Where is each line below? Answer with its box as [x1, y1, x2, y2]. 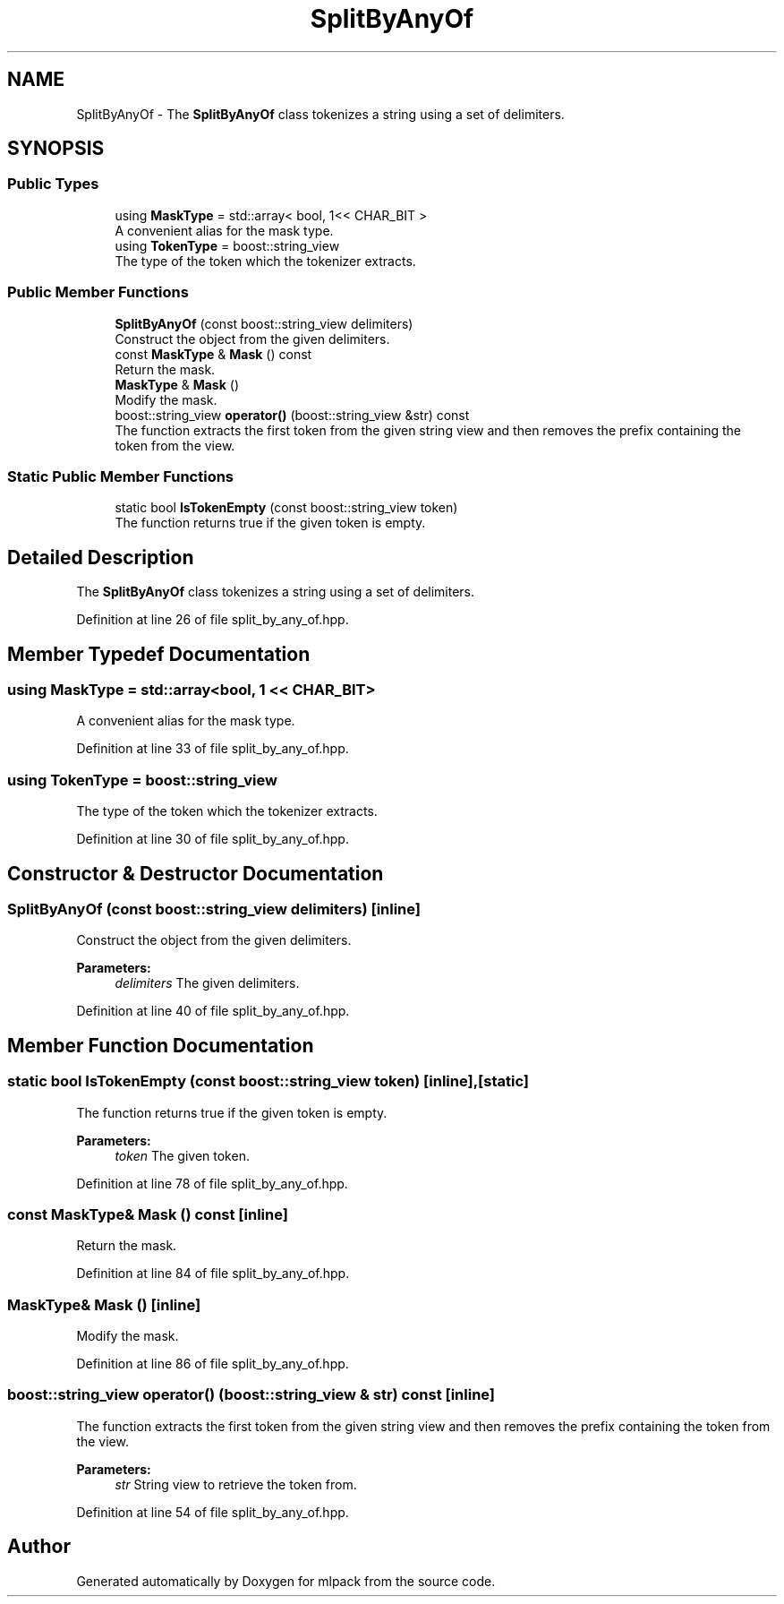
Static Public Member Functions [7, 467, 234, 485]
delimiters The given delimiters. [115, 975, 300, 991]
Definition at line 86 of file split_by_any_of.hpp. [76, 1356, 349, 1372]
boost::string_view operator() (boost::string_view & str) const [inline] [7, 1385, 496, 1404]
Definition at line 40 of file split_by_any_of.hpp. [76, 1003, 350, 1019]
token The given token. [115, 1147, 250, 1163]
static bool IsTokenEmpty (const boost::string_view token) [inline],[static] [7, 1072, 530, 1091]
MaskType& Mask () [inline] [7, 1295, 201, 1314]
